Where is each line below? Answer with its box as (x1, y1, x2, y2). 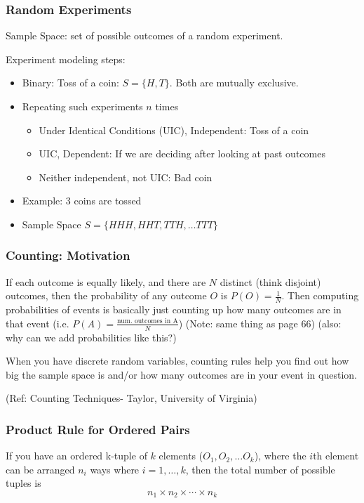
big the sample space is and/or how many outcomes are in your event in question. (6, 367, 357, 381)
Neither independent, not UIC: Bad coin (39, 169, 213, 184)
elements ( (159, 448, 203, 463)
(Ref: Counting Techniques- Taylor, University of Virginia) (6, 391, 257, 405)
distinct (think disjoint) (220, 274, 321, 289)
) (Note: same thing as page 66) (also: (178, 315, 342, 330)
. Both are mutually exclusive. (169, 75, 299, 90)
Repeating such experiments (22, 99, 143, 113)
